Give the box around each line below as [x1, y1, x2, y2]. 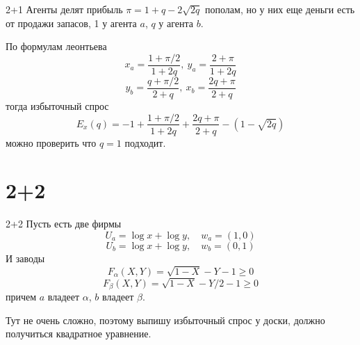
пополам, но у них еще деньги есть [205, 2, 355, 16]
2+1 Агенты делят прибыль [6, 2, 123, 16]
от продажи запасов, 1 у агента [6, 15, 137, 30]
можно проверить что [6, 135, 97, 150]
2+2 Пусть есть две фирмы [6, 216, 122, 231]
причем [6, 289, 37, 304]
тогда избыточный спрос [6, 98, 109, 113]
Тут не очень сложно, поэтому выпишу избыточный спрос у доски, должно [6, 312, 325, 327]
